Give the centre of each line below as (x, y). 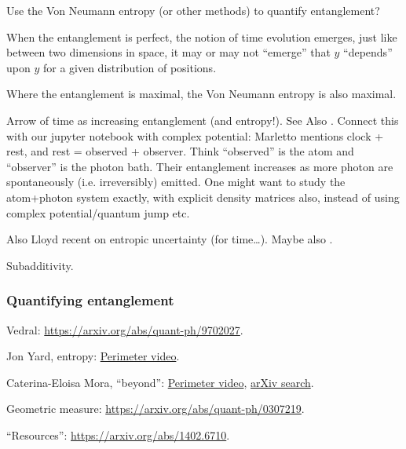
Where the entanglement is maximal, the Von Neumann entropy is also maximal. (201, 94)
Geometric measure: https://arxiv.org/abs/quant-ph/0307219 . (155, 409)
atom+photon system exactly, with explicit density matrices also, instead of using (203, 197)
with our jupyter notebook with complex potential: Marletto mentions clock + (195, 135)
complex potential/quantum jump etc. (98, 212)
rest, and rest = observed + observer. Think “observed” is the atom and (180, 151)
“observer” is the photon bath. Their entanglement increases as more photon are (200, 166)
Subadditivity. (40, 265)
